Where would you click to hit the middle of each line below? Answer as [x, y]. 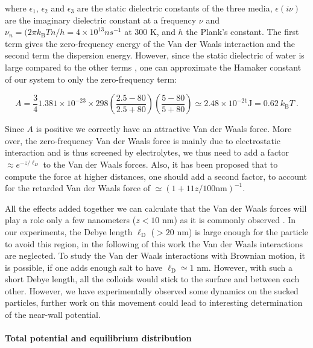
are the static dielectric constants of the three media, [175, 8]
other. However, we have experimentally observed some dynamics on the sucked [152, 290]
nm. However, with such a [245, 267]
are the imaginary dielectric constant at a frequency [101, 20]
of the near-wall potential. [53, 315]
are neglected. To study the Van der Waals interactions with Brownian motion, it [155, 255]
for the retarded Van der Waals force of [78, 188]
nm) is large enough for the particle [243, 231]
